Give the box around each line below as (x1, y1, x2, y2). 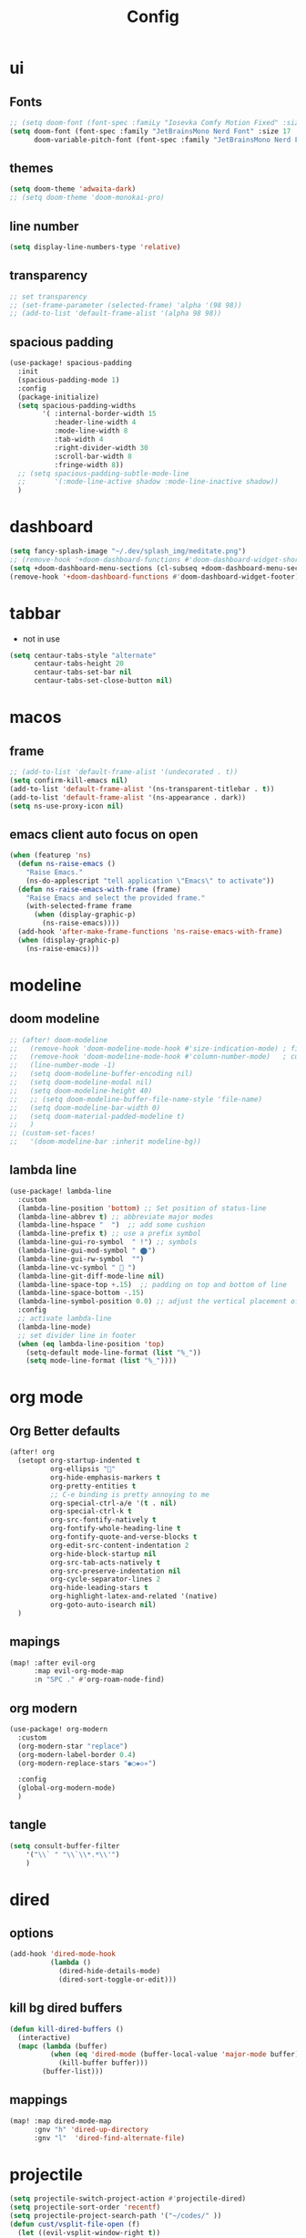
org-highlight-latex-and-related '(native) (49, 1592, 219, 1601)
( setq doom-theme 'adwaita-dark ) (9, 184, 137, 193)
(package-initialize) (17, 392, 100, 402)
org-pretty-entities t (49, 1481, 137, 1490)
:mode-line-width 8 (54, 426, 128, 435)
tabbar (9, 602, 61, 623)
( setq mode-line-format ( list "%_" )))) (25, 1356, 178, 1365)
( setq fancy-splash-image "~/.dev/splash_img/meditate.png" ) (9, 547, 247, 556)
